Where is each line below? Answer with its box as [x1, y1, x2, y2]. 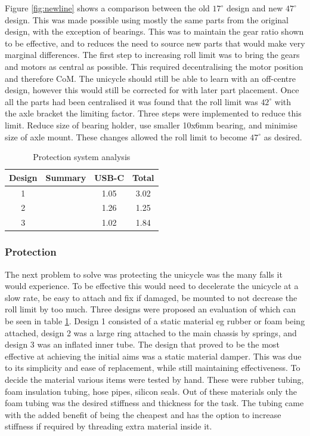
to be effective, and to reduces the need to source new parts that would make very [5, 36, 305, 49]
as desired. [263, 130, 302, 143]
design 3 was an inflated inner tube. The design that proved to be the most [5, 338, 280, 351]
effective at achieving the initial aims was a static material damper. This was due [5, 349, 302, 362]
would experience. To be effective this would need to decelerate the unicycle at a [5, 280, 299, 292]
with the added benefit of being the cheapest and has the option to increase [5, 408, 281, 420]
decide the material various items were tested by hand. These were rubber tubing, [5, 373, 304, 385]
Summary [45, 171, 86, 183]
